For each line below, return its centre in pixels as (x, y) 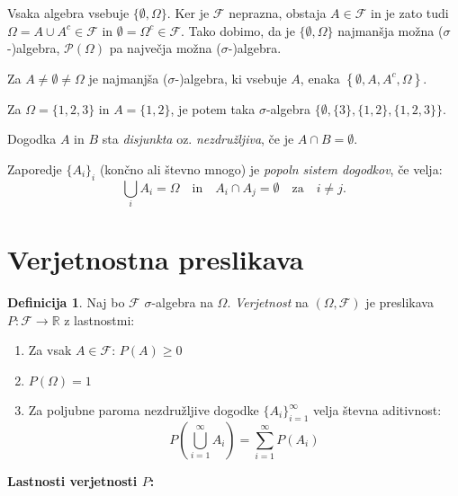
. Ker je (188, 13)
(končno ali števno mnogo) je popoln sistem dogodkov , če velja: (271, 168)
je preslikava (400, 302)
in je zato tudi (409, 13)
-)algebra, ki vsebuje (231, 78)
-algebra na (182, 302)
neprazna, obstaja (278, 13)
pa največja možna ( (165, 48)
